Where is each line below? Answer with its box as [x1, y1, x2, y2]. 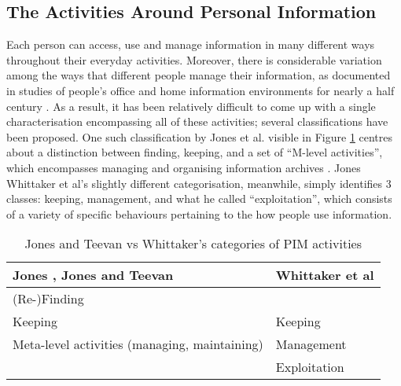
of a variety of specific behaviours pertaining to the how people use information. [6, 205, 392, 222]
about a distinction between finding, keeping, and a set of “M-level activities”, [6, 144, 383, 160]
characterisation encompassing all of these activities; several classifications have [6, 113, 388, 130]
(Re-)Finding [13, 289, 84, 308]
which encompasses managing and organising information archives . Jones [6, 159, 361, 175]
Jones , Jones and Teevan [13, 266, 174, 285]
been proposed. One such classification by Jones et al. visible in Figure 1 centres [6, 128, 393, 145]
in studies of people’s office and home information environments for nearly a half [6, 82, 395, 98]
